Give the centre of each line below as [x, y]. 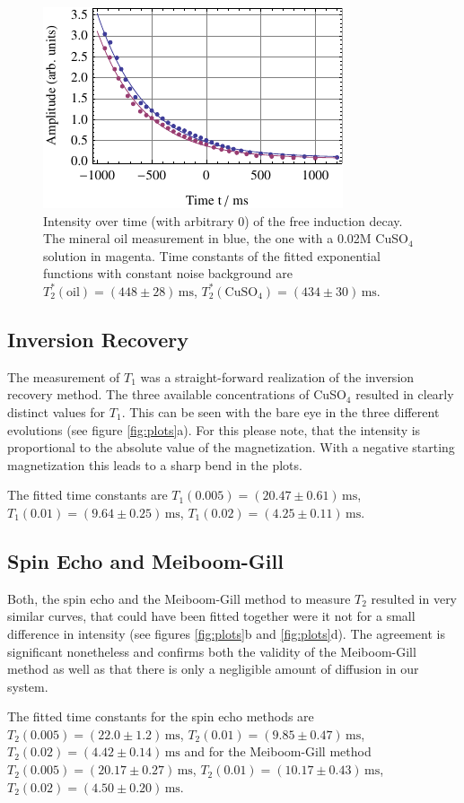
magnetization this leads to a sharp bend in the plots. [155, 464]
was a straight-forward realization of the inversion [277, 376]
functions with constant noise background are [168, 273]
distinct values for [57, 411]
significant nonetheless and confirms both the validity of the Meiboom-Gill [212, 651]
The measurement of [64, 376]
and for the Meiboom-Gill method [278, 751]
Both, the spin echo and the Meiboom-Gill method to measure [179, 598]
